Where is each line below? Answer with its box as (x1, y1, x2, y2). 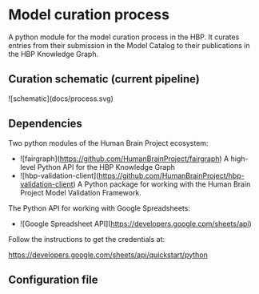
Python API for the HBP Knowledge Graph (37, 162, 176, 171)
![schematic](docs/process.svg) (8, 94, 114, 103)
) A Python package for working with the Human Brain (73, 179, 251, 189)
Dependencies (8, 117, 82, 131)
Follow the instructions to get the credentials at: (8, 234, 165, 244)
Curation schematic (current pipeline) (8, 72, 200, 86)
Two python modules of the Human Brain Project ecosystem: (8, 138, 209, 147)
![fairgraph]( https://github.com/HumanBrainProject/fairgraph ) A (19, 154, 229, 163)
